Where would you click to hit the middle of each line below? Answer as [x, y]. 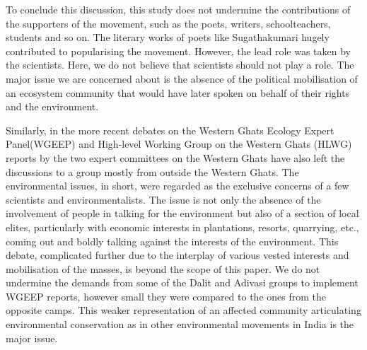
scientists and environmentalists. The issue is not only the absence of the [163, 199]
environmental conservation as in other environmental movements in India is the [180, 324]
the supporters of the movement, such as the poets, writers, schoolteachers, [168, 23]
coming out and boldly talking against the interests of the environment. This [172, 241]
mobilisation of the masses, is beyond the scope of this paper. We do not [163, 268]
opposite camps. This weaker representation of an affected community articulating [183, 310]
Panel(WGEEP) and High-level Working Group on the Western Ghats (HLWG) [179, 144]
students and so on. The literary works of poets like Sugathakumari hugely [168, 37]
